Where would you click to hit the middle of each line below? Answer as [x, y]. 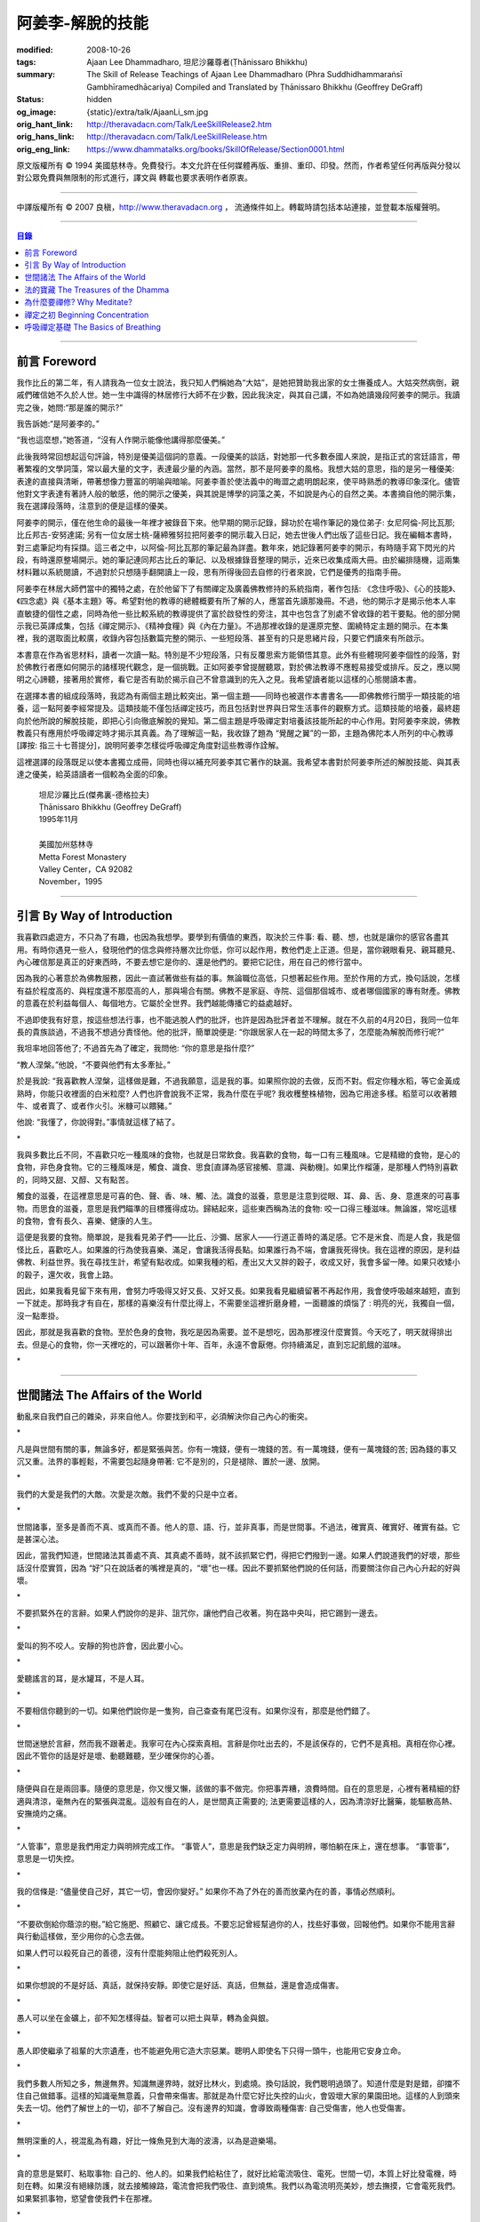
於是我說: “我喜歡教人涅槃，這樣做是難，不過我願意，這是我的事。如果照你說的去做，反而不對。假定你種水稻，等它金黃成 [239, 1081]
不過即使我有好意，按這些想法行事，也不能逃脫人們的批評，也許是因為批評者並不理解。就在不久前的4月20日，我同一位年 [238, 1019]
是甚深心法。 [40, 1539]
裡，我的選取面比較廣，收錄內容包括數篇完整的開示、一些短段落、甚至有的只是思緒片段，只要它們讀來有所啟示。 [223, 638]
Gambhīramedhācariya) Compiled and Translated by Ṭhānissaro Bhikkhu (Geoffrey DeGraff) [255, 87]
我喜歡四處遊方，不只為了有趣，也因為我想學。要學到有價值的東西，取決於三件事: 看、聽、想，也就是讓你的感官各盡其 [232, 937]
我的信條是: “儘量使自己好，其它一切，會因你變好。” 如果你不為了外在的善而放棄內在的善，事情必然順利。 [208, 1891]
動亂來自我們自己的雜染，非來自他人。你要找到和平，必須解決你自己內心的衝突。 [164, 1416]
